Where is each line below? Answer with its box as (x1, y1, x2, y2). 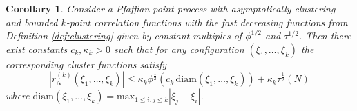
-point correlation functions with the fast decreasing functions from (66, 14, 348, 29)
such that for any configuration (113, 41, 244, 56)
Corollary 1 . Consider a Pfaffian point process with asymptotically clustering (6, 1, 336, 15)
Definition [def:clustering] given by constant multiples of (6, 28, 242, 43)
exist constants (6, 41, 68, 56)
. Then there (298, 28, 351, 43)
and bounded (6, 14, 58, 29)
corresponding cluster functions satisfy (6, 57, 167, 71)
